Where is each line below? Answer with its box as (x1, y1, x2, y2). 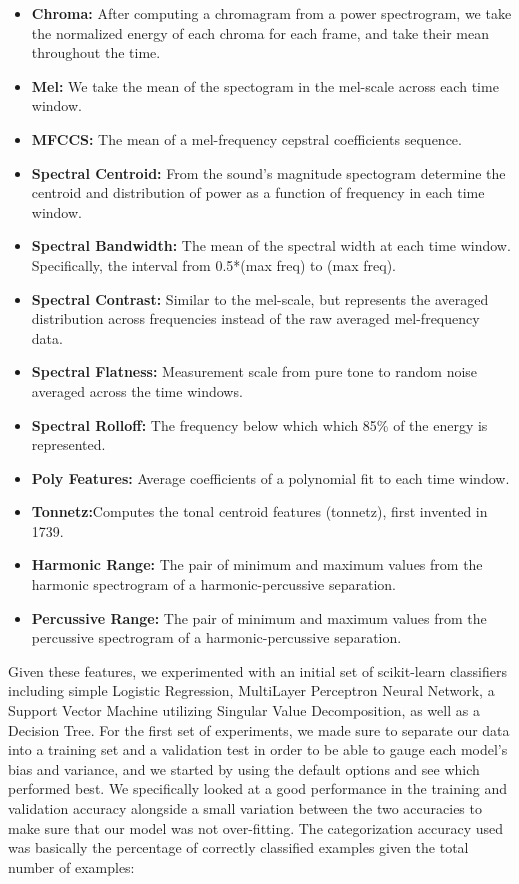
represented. (31, 434, 106, 455)
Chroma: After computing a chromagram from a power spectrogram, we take (31, 3, 512, 23)
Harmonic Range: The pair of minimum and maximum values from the (31, 554, 483, 575)
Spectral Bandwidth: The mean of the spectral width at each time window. (31, 235, 511, 256)
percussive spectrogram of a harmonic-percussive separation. (31, 627, 402, 648)
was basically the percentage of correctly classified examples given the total (8, 837, 469, 858)
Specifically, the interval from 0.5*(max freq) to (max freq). (31, 254, 396, 275)
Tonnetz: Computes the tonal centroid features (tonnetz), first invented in (31, 501, 488, 522)
